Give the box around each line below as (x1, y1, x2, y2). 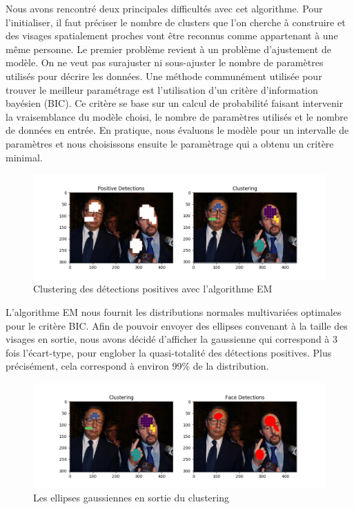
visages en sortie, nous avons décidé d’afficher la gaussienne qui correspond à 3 (6, 332, 338, 346)
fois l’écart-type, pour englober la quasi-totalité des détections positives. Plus (6, 345, 332, 359)
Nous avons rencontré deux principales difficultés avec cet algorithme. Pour (6, 1, 323, 15)
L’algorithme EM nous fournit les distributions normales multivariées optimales (6, 304, 342, 319)
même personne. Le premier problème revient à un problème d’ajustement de (6, 41, 331, 56)
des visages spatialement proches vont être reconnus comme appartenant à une (6, 28, 338, 43)
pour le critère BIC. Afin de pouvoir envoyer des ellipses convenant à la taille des (6, 318, 348, 332)
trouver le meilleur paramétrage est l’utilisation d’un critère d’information (6, 82, 318, 97)
